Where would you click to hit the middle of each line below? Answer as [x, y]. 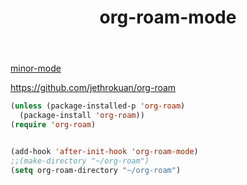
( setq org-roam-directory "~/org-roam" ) [96, 170]
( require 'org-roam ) [53, 124]
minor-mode [36, 68]
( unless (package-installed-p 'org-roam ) [98, 106]
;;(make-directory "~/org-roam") [80, 161]
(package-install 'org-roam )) [82, 116]
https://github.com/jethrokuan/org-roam [93, 88]
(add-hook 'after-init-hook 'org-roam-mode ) [104, 151]
